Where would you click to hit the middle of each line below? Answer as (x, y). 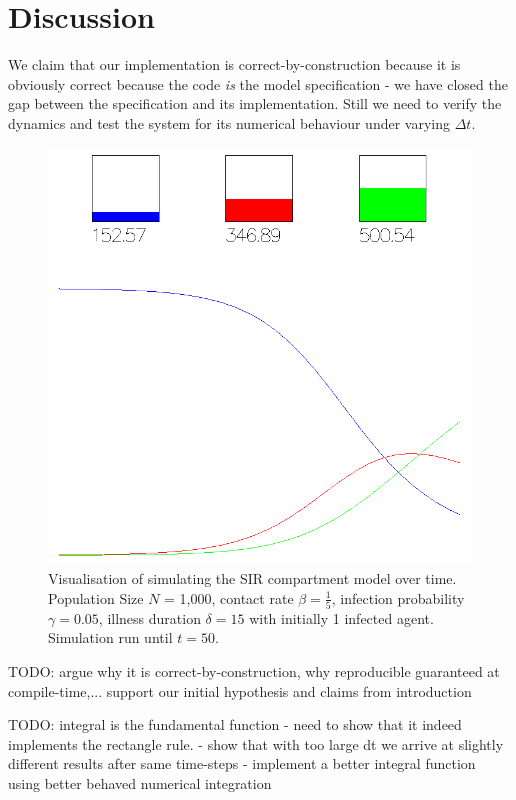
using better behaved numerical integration (140, 783)
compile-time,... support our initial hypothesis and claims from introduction (240, 690)
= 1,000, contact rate (229, 597)
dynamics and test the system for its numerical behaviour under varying (229, 122)
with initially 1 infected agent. (341, 617)
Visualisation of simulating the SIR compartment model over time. (252, 577)
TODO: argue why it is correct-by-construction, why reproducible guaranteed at (254, 671)
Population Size (96, 597)
